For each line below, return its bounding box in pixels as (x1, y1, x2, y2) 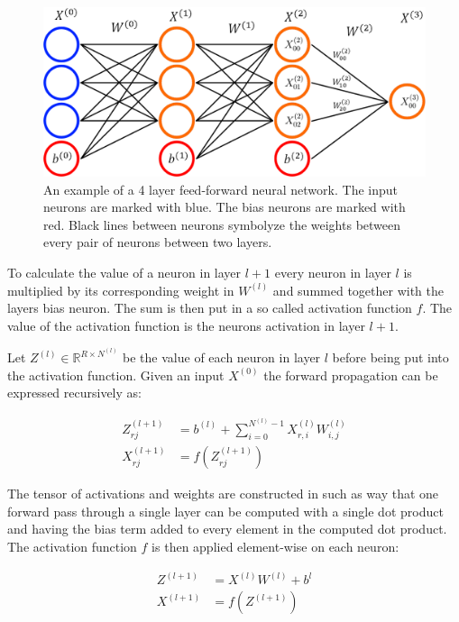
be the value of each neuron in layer (123, 348, 321, 367)
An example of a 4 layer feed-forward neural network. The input (43, 179, 398, 198)
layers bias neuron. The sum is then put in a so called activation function (7, 298, 412, 317)
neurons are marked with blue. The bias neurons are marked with (43, 197, 406, 216)
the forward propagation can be (263, 365, 438, 384)
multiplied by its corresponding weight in (7, 280, 234, 299)
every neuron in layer (274, 262, 391, 281)
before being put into (332, 348, 449, 367)
